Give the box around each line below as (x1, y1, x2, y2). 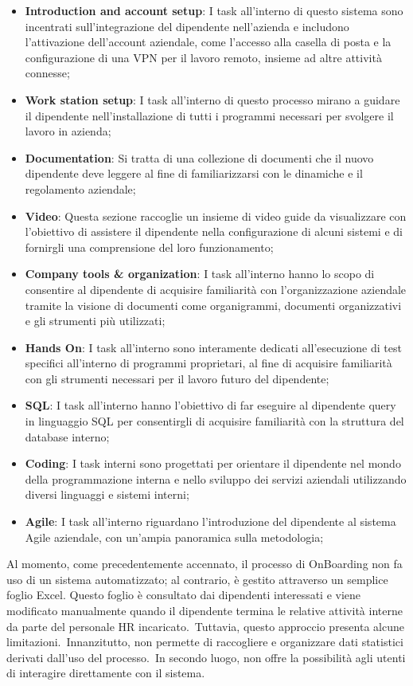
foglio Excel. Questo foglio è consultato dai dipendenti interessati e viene (6, 586, 361, 603)
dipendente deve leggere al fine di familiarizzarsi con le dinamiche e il (25, 165, 363, 182)
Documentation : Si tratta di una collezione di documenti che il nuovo (25, 149, 374, 166)
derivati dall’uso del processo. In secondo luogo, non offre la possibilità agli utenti (6, 649, 406, 665)
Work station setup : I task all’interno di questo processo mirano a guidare (25, 91, 400, 108)
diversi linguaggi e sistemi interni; (25, 486, 189, 503)
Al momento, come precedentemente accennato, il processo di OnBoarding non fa (6, 555, 403, 572)
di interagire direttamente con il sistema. (6, 664, 205, 681)
